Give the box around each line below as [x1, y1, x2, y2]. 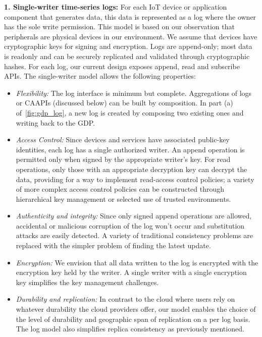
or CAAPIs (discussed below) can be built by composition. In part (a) [16, 97, 233, 108]
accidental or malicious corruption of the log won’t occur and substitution [16, 220, 245, 231]
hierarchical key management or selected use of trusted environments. [16, 193, 231, 204]
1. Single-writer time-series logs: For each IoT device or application [4, 2, 227, 12]
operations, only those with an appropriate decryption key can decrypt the [16, 163, 247, 174]
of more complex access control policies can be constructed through [16, 184, 225, 194]
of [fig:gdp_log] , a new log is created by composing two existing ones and [16, 107, 244, 118]
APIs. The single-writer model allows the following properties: [4, 71, 196, 81]
